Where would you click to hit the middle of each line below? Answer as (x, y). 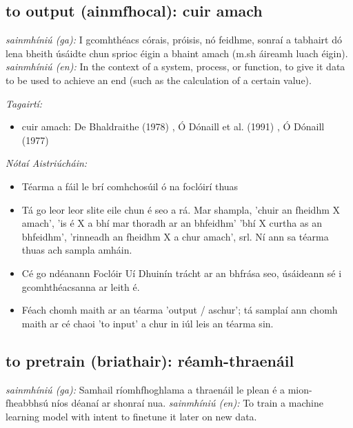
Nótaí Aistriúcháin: (47, 163)
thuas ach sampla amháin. (77, 250)
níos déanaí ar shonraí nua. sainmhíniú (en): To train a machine (187, 403)
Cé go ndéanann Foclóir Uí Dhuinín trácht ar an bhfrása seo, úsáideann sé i (182, 273)
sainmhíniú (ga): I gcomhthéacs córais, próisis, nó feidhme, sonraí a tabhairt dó (174, 40)
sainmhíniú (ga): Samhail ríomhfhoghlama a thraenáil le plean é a (145, 389)
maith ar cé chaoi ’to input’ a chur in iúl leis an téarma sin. (148, 323)
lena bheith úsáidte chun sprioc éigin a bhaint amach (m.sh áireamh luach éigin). (177, 53)
